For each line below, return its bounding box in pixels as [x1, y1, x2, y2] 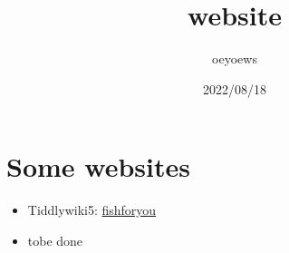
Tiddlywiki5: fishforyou [27, 200, 157, 219]
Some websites [6, 148, 190, 185]
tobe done [27, 230, 83, 249]
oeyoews [212, 49, 257, 68]
